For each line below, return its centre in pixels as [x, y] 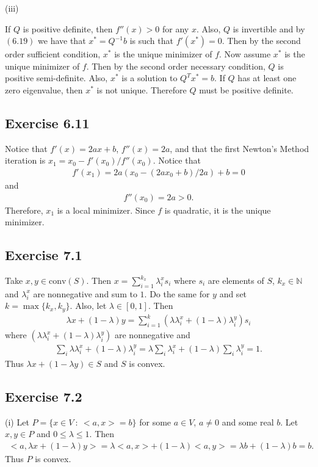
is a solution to [150, 78]
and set [233, 293]
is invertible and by [269, 28]
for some [155, 422]
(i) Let [17, 422]
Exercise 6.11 [47, 122]
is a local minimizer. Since [106, 210]
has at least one [267, 78]
